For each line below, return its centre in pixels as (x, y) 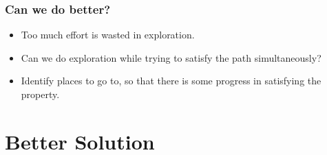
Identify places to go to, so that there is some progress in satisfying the (171, 81)
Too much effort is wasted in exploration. (108, 35)
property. (40, 94)
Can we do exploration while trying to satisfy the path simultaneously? (171, 57)
